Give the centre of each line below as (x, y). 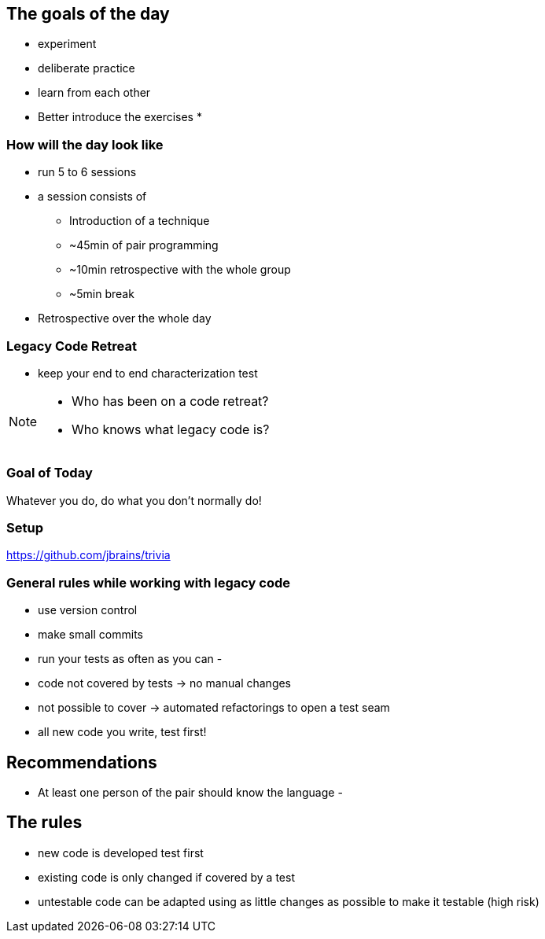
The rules (44, 823)
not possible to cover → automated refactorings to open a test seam (214, 708)
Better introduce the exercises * (120, 117)
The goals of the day (88, 14)
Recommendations (82, 762)
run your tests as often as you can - (130, 659)
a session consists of (92, 197)
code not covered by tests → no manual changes (165, 683)
